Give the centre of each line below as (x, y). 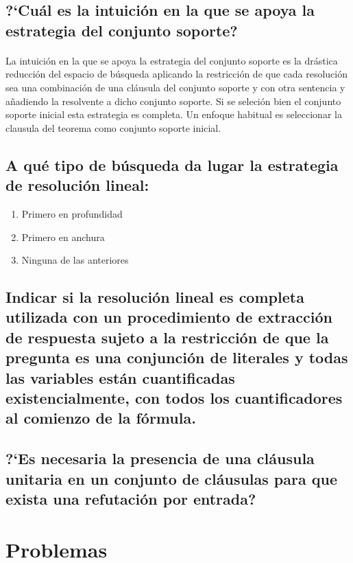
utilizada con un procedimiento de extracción (169, 317)
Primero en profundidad (72, 213)
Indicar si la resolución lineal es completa (155, 297)
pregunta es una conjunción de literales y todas (177, 357)
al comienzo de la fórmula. (101, 418)
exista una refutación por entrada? (131, 498)
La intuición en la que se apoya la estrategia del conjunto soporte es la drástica (172, 60)
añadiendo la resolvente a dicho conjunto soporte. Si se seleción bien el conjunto (173, 101)
